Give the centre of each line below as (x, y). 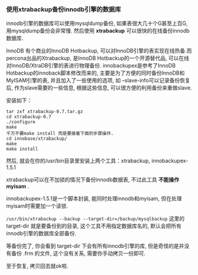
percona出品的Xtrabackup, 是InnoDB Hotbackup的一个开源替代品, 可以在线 (98, 58)
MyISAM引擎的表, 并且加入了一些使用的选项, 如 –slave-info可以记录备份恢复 (98, 81)
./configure (21, 122)
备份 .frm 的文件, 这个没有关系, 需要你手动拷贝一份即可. (78, 254)
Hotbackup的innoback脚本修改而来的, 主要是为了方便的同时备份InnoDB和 (95, 73)
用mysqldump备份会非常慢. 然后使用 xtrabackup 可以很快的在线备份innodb (98, 31)
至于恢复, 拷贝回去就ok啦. (38, 266)
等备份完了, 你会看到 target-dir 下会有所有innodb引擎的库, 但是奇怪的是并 (95, 246)
